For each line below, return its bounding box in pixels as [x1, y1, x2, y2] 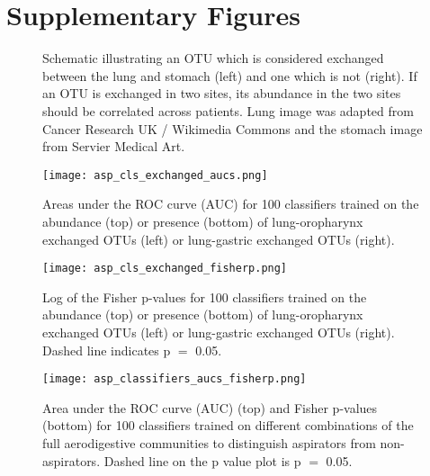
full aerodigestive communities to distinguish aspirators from [42, 434, 376, 452]
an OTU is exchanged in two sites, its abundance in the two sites [42, 84, 401, 103]
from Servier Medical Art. [42, 137, 185, 156]
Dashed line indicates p [42, 340, 171, 359]
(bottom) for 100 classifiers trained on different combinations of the [42, 416, 414, 435]
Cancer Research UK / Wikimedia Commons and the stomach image [42, 119, 423, 138]
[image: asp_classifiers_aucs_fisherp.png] [42, 373, 307, 386]
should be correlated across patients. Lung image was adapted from [42, 101, 414, 120]
